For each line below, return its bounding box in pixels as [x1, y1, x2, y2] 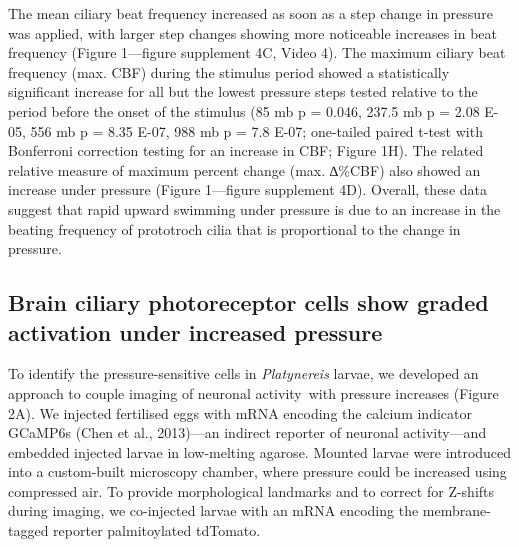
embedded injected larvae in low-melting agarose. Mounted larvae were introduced [8, 441, 512, 462]
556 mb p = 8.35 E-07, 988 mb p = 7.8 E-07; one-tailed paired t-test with [30, 120, 483, 141]
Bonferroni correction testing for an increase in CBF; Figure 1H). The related [8, 140, 484, 161]
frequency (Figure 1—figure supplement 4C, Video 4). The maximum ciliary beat [8, 42, 506, 63]
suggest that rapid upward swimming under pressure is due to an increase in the [8, 198, 501, 219]
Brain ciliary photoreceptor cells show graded [8, 287, 489, 318]
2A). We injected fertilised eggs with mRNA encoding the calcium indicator [8, 402, 472, 423]
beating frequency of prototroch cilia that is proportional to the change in [8, 218, 461, 239]
